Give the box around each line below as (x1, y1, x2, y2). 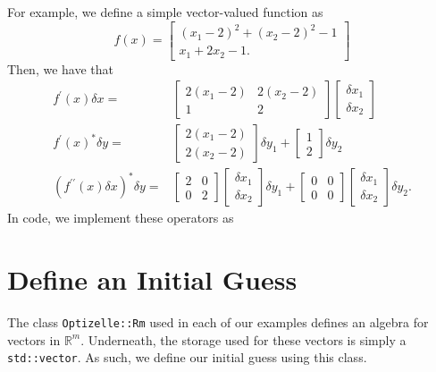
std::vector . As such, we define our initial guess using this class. (7, 348, 367, 367)
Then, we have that (7, 59, 113, 78)
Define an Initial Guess (7, 261, 298, 298)
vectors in (7, 330, 61, 349)
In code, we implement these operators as (7, 208, 234, 227)
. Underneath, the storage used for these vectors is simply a (80, 330, 407, 349)
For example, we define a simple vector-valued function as (7, 3, 323, 21)
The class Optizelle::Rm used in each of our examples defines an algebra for (7, 313, 429, 332)
